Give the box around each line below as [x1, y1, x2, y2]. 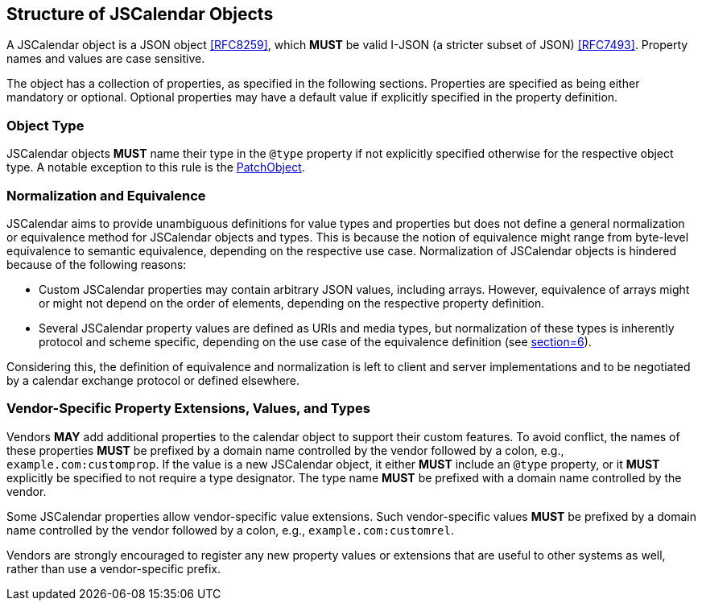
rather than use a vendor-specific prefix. [6, 561, 221, 576]
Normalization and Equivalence [6, 187, 206, 204]
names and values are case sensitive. [6, 52, 205, 66]
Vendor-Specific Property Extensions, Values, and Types [6, 400, 370, 417]
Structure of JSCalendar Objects [6, 4, 274, 24]
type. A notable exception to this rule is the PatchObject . [6, 160, 305, 175]
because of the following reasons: [6, 257, 187, 271]
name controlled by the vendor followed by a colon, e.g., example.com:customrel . [6, 522, 455, 537]
